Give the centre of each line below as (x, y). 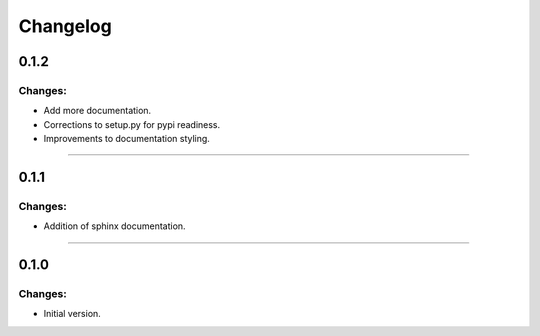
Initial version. (72, 314)
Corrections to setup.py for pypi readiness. (132, 124)
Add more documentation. (97, 111)
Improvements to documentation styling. (126, 139)
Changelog (65, 26)
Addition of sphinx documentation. (114, 226)
